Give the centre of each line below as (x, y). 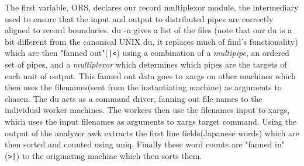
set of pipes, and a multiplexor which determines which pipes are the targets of (146, 64)
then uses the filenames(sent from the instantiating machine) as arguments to (143, 87)
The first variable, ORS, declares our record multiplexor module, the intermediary (152, 7)
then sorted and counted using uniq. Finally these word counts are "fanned (139, 144)
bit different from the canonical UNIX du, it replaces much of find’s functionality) (151, 41)
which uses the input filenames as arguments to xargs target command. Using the (151, 121)
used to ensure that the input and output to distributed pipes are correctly (139, 18)
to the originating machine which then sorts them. (112, 155)
